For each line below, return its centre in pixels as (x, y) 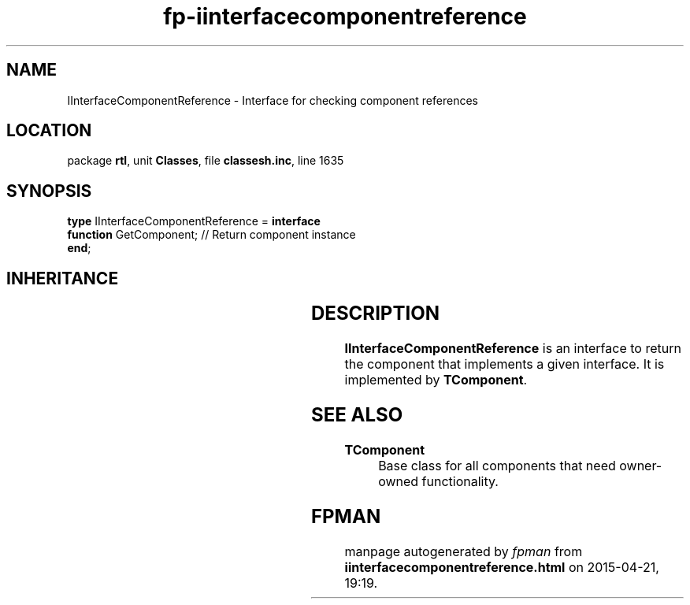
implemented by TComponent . (436, 380)
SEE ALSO (357, 414)
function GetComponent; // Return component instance (211, 235)
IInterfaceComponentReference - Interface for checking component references (273, 100)
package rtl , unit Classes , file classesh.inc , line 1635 (206, 161)
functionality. (460, 481)
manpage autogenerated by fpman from (464, 551)
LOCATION (49, 131)
